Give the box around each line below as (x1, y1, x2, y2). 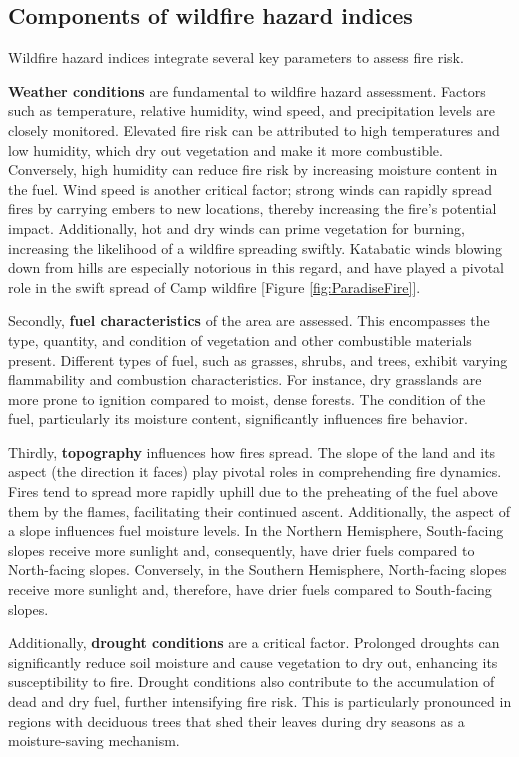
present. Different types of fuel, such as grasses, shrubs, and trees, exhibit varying (8, 349, 508, 370)
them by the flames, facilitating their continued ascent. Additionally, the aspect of (8, 500, 510, 521)
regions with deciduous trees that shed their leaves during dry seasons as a (8, 710, 465, 731)
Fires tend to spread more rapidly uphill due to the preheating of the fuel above (8, 481, 498, 502)
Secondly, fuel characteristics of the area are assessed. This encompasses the (8, 310, 490, 331)
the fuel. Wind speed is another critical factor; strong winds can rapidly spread (8, 178, 493, 199)
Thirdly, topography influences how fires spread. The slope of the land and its (8, 441, 496, 462)
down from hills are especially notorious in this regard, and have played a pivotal (8, 257, 504, 278)
